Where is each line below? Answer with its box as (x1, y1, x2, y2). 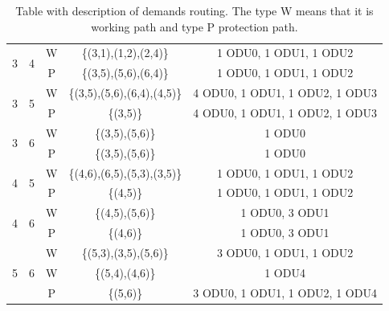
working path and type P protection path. (91, 18, 298, 35)
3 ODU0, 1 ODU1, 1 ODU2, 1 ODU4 (193, 284, 377, 301)
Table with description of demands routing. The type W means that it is (15, 2, 374, 18)
